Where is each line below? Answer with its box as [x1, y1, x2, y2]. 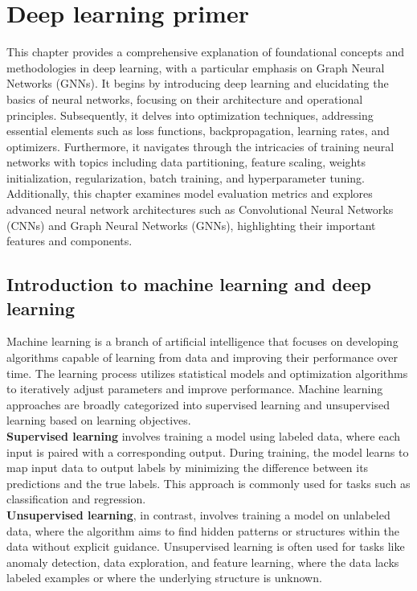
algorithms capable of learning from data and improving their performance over [6, 349, 398, 366]
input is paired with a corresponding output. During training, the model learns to [6, 443, 409, 460]
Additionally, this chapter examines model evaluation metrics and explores [6, 185, 373, 202]
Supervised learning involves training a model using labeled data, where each [6, 428, 401, 444]
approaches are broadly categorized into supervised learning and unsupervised [6, 396, 390, 412]
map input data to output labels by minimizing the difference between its [6, 459, 369, 476]
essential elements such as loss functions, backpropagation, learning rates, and [6, 122, 390, 139]
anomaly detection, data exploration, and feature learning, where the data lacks [6, 553, 399, 570]
